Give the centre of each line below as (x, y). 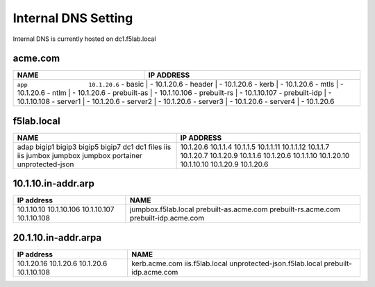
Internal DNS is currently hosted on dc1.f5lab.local (84, 39)
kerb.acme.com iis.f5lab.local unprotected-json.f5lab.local (227, 263)
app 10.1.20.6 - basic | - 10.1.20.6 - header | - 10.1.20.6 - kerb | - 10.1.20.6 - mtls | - (180, 85)
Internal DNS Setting (73, 18)
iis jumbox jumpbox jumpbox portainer (80, 155)
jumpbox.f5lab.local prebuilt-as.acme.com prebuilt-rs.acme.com (235, 209)
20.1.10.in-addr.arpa (57, 237)
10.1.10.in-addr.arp (54, 184)
